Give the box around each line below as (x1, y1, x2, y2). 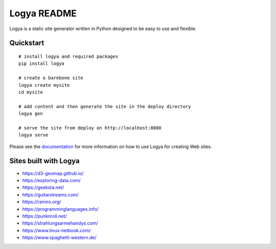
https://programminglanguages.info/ (22, 206, 99, 212)
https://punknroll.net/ (22, 213, 67, 219)
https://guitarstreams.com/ (22, 191, 79, 197)
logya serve (18, 132, 49, 138)
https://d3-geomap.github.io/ (22, 170, 84, 176)
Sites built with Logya (9, 157, 80, 165)
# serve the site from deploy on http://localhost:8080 (18, 125, 162, 131)
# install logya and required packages (18, 54, 119, 59)
